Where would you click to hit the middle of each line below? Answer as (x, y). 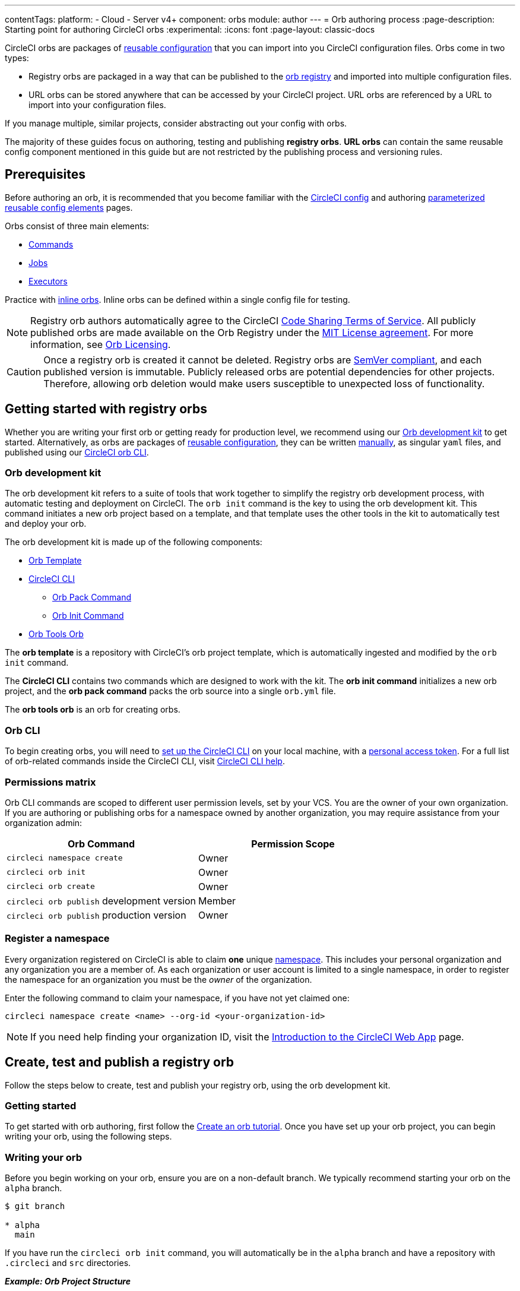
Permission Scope (293, 844)
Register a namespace (57, 939)
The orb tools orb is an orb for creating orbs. (93, 710)
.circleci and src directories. (68, 1263)
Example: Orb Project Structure (68, 1281)
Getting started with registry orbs (106, 409)
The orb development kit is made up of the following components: (134, 542)
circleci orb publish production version (96, 915)
